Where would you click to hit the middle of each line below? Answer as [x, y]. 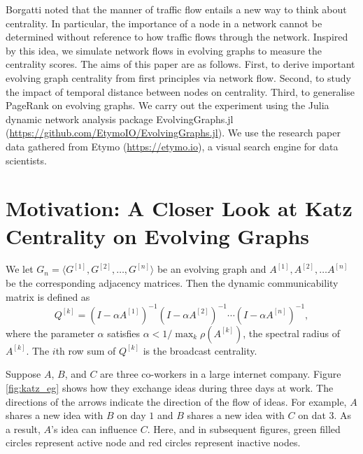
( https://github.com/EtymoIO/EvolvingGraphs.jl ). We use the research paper [173, 133]
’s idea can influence [94, 428]
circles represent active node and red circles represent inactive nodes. [153, 442]
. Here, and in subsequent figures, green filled [244, 428]
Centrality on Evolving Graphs [158, 235]
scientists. [26, 160]
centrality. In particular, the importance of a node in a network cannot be [164, 23]
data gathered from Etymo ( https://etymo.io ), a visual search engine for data [172, 146]
